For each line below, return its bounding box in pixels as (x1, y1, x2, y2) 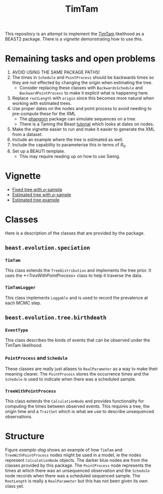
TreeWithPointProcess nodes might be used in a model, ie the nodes (5, 452, 142, 458)
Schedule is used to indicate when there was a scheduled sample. (5, 376, 136, 382)
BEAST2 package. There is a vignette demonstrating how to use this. (5, 36, 143, 42)
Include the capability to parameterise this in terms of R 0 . (12, 142, 127, 149)
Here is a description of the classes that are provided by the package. (5, 230, 145, 236)
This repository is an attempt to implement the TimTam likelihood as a (5, 31, 145, 37)
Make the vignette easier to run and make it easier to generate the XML (12, 126, 155, 132)
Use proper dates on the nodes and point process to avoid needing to (12, 106, 152, 112)
